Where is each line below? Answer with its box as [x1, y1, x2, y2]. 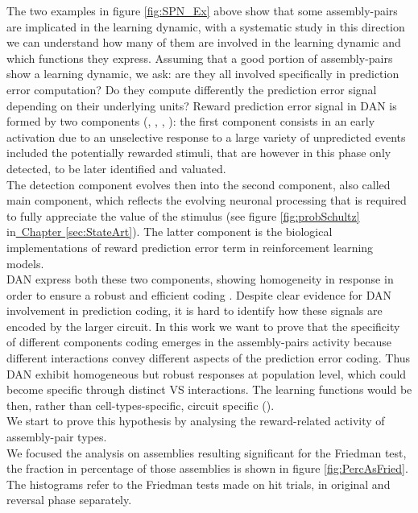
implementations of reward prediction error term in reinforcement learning [6, 238, 374, 255]
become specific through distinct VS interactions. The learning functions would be [6, 381, 412, 398]
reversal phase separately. [6, 491, 132, 508]
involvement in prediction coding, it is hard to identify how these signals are [6, 302, 383, 319]
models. [6, 254, 44, 271]
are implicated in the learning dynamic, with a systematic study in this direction [6, 18, 405, 35]
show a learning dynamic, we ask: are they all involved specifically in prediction [6, 65, 399, 82]
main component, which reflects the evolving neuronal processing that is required [6, 192, 407, 209]
